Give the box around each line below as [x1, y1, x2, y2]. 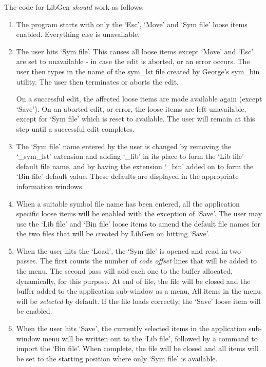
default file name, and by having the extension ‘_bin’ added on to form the [16, 160, 254, 171]
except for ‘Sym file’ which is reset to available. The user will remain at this [16, 113, 255, 124]
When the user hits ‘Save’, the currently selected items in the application [16, 323, 246, 334]
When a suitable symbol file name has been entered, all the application [16, 198, 240, 209]
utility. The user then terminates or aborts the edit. [16, 76, 179, 87]
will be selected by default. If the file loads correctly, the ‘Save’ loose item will [16, 295, 261, 306]
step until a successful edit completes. [16, 123, 135, 134]
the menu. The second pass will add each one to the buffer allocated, [16, 266, 233, 276]
